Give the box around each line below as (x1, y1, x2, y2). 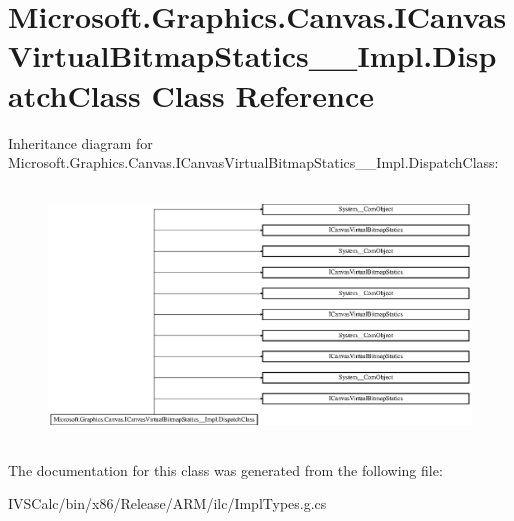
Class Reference (151, 74, 374, 115)
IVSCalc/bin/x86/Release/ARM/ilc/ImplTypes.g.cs (8, 493, 327, 514)
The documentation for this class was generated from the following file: (8, 459, 443, 480)
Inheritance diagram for (8, 132, 153, 153)
